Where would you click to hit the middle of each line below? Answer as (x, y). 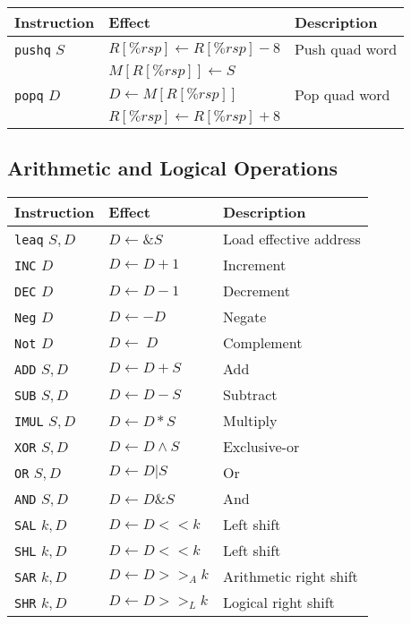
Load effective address (291, 239)
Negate (244, 317)
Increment (254, 265)
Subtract (250, 395)
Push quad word (346, 49)
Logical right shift (278, 603)
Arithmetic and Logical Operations (173, 168)
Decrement (256, 291)
